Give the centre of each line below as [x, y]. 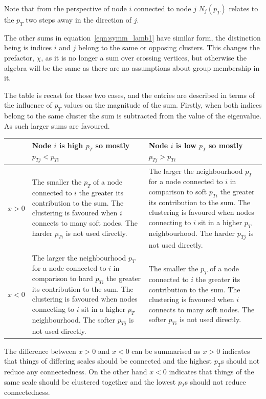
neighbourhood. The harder [192, 233]
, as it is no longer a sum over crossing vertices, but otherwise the [144, 57]
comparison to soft [178, 192]
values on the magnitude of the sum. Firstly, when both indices [163, 105]
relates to [243, 8]
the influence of [28, 105]
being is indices [28, 47]
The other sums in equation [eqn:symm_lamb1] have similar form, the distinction [132, 37]
